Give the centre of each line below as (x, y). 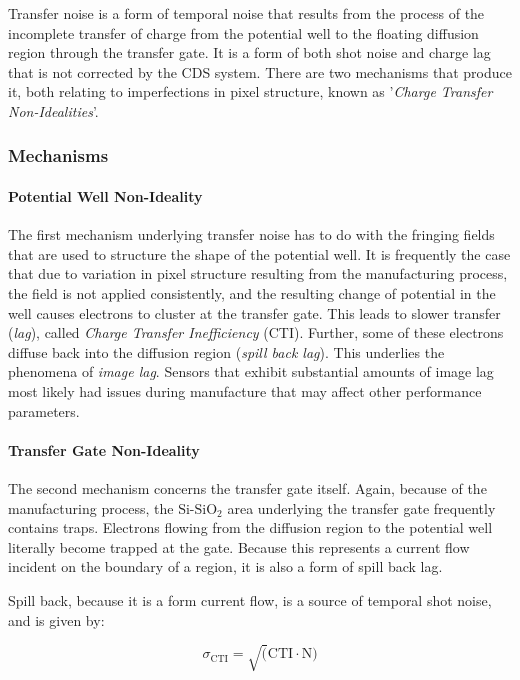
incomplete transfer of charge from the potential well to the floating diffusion (243, 32)
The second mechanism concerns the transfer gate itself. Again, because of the (247, 487)
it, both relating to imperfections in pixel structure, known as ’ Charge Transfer (250, 91)
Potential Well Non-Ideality (105, 196)
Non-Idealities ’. (53, 110)
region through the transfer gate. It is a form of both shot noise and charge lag (249, 52)
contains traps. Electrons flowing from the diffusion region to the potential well (250, 527)
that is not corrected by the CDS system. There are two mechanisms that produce (260, 71)
